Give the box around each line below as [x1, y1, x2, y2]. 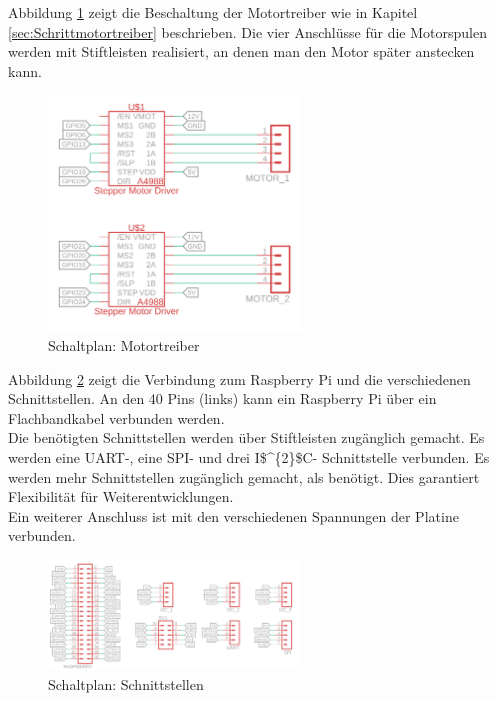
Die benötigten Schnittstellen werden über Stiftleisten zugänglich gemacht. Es [8, 427, 485, 448]
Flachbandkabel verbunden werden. [8, 407, 225, 428]
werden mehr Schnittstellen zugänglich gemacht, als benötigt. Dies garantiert [8, 466, 480, 487]
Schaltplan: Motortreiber [48, 334, 200, 355]
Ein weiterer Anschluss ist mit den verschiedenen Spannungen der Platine [8, 505, 459, 526]
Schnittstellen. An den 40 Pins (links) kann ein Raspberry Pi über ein [8, 388, 437, 409]
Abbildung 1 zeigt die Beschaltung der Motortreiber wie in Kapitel [8, 2, 418, 22]
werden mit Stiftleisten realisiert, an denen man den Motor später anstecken [8, 41, 475, 62]
